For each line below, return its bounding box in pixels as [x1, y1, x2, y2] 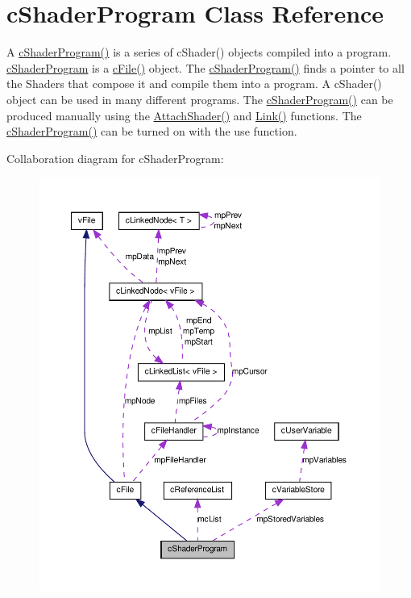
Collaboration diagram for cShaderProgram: [6, 149, 224, 166]
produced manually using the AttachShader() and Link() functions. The [6, 107, 362, 123]
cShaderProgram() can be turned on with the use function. [6, 123, 297, 140]
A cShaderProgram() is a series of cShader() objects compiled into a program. [6, 44, 392, 61]
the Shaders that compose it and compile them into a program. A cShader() [6, 75, 382, 92]
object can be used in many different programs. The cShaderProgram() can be [6, 90, 393, 107]
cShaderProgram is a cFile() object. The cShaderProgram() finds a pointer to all [6, 59, 405, 76]
